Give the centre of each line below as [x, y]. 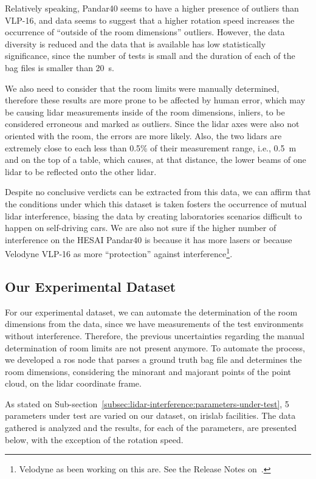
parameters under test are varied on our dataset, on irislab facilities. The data [150, 415]
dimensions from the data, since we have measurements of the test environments [154, 324]
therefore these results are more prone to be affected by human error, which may [155, 100]
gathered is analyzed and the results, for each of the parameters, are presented [151, 428]
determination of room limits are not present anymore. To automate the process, [155, 347]
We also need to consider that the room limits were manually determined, [142, 88]
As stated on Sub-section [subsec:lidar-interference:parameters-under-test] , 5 [147, 403]
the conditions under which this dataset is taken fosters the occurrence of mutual [156, 203]
